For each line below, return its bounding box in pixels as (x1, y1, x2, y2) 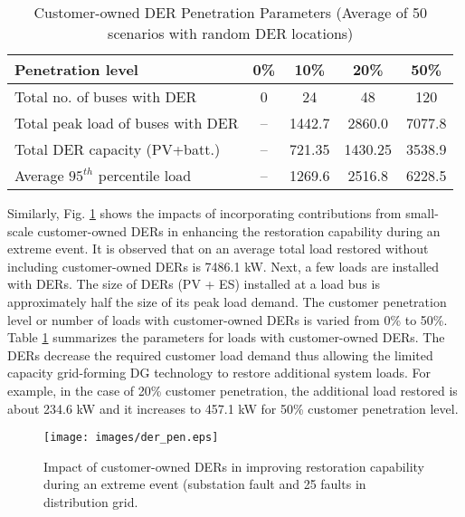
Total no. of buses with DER (14, 86, 197, 107)
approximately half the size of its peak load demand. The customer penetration (7, 292, 447, 311)
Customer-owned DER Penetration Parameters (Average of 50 (33, 2, 427, 23)
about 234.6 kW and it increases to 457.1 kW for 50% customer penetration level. (7, 398, 459, 417)
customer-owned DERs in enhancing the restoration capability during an (37, 221, 441, 240)
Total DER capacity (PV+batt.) (14, 139, 221, 159)
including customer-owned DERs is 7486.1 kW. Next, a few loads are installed (7, 256, 440, 275)
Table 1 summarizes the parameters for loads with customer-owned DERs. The (7, 328, 445, 347)
